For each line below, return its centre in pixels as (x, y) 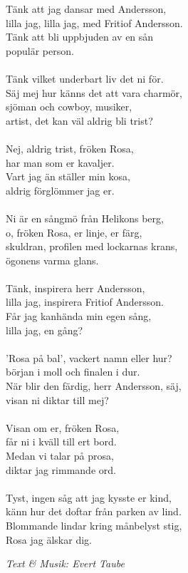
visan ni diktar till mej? (57, 399)
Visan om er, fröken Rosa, (63, 427)
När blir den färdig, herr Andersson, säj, (94, 386)
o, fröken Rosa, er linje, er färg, (74, 232)
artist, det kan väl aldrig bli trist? (79, 120)
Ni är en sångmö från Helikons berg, (85, 218)
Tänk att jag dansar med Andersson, (86, 9)
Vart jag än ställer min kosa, (68, 176)
